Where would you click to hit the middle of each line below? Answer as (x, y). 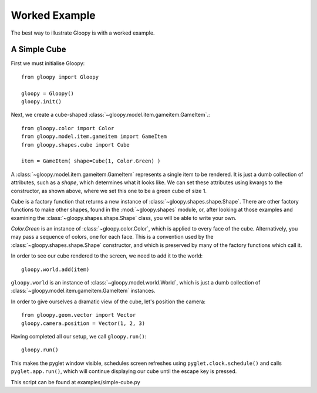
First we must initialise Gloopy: (48, 63)
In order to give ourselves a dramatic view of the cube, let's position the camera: (108, 301)
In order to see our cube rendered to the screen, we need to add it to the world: (107, 256)
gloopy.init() (41, 102)
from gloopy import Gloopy (60, 77)
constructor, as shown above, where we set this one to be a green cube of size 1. (109, 191)
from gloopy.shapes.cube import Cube (76, 145)
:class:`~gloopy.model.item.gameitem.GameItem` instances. (83, 291)
